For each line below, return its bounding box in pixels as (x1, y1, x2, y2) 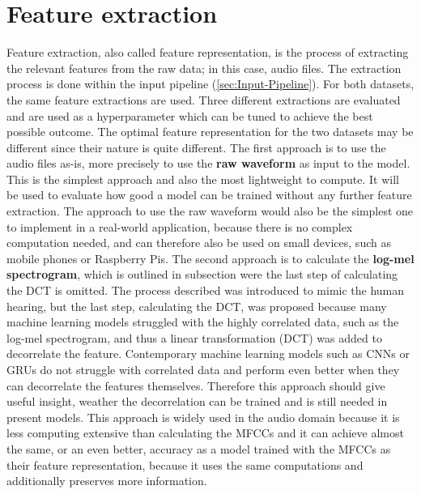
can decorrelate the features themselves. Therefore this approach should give (6, 377, 385, 394)
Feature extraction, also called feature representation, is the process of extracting (6, 44, 409, 61)
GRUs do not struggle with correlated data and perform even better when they (6, 361, 400, 377)
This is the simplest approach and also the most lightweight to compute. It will (6, 170, 400, 187)
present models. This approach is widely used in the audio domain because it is (6, 408, 400, 425)
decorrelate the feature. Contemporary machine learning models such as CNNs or (6, 345, 410, 362)
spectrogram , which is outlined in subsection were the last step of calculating (6, 266, 398, 283)
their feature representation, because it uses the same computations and (6, 456, 364, 473)
